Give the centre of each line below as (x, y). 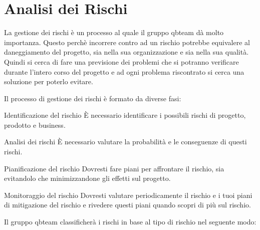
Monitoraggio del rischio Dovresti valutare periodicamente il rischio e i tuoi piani (128, 195)
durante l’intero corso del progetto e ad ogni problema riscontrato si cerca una (124, 71)
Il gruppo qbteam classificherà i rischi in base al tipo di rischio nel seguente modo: (130, 222)
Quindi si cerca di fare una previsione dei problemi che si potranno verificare (121, 61)
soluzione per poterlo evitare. (49, 81)
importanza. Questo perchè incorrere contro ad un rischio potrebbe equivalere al (127, 42)
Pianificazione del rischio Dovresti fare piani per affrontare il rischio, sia (114, 168)
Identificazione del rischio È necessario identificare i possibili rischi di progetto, (125, 115)
